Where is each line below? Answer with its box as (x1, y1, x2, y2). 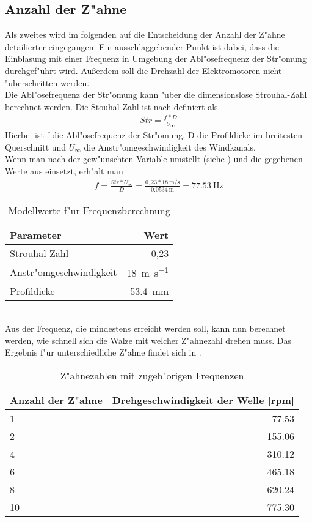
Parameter (10, 228, 62, 242)
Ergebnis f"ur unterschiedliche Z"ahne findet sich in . (5, 346, 201, 359)
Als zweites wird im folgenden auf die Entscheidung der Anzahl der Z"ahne (5, 28, 285, 41)
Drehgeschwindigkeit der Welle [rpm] (112, 392, 295, 407)
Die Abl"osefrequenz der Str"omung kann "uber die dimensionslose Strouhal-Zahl (5, 88, 307, 101)
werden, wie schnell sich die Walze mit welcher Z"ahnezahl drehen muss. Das (5, 334, 292, 346)
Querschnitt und (5, 140, 67, 153)
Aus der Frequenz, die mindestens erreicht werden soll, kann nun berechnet (5, 322, 286, 335)
